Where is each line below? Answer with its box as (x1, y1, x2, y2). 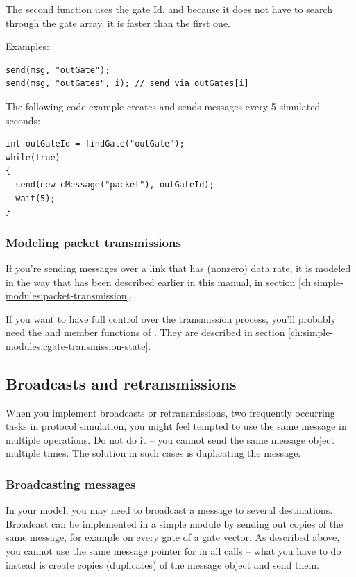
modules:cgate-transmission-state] (6, 338, 149, 353)
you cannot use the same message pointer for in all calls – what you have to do (6, 544, 341, 558)
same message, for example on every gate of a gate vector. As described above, (6, 530, 340, 544)
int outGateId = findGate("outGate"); (6, 139, 185, 149)
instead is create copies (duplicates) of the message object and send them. (6, 557, 320, 571)
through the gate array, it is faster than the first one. (6, 15, 231, 30)
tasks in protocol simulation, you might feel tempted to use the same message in (6, 419, 347, 433)
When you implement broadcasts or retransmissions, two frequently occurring (6, 405, 335, 419)
